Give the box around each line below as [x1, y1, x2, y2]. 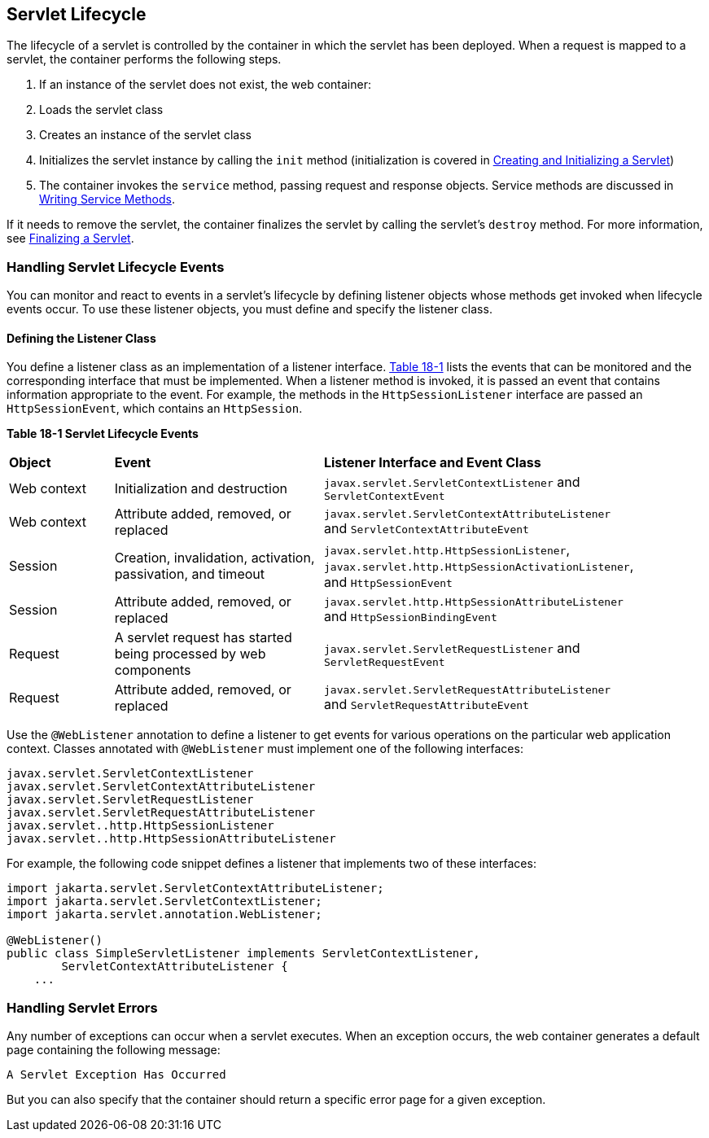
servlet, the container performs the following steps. [7, 52, 282, 67]
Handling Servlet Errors [7, 999, 158, 1016]
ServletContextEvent [323, 490, 445, 503]
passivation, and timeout [114, 566, 265, 583]
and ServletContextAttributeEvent [323, 519, 529, 536]
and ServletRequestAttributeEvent [323, 695, 529, 712]
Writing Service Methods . [39, 192, 175, 207]
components [114, 662, 191, 679]
